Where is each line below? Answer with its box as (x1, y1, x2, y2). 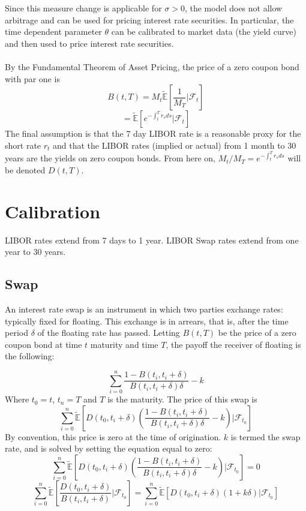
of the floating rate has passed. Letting (37, 326, 180, 339)
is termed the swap (230, 430, 301, 443)
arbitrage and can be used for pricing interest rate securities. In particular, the (5, 13, 294, 26)
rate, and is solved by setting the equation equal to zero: (5, 442, 212, 455)
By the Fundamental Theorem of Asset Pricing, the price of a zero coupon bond (5, 60, 299, 73)
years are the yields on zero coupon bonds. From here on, (5, 152, 216, 164)
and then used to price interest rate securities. (5, 37, 174, 49)
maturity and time (90, 338, 158, 350)
